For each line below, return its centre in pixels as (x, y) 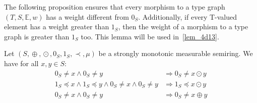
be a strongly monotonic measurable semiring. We (176, 53)
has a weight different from (87, 16)
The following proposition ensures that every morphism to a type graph (115, 7)
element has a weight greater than (57, 27)
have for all (21, 63)
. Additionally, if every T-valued (187, 16)
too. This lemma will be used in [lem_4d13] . (150, 36)
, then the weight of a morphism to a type (183, 27)
